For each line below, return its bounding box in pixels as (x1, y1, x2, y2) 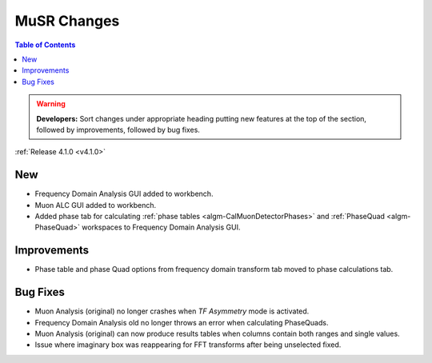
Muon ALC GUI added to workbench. (34, 200, 156, 209)
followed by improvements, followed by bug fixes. (36, 125, 200, 134)
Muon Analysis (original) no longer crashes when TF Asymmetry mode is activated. (34, 306, 310, 316)
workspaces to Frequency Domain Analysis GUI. (81, 222, 241, 232)
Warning (36, 99, 66, 109)
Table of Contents (14, 40, 76, 50)
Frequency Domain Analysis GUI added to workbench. (34, 189, 214, 199)
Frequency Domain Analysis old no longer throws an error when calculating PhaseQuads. (34, 317, 329, 327)
